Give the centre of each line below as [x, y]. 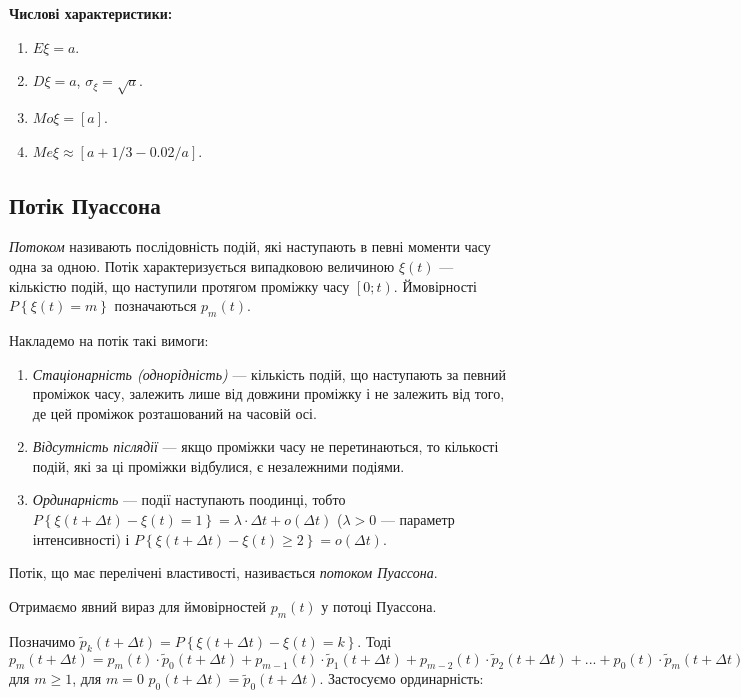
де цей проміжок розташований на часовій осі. [174, 412]
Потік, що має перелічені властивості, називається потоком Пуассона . [223, 572]
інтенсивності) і [81, 538]
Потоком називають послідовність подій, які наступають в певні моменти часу [250, 246]
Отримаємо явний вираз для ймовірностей [138, 605]
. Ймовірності [435, 285]
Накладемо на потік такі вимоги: [109, 339]
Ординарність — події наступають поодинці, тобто [189, 499]
